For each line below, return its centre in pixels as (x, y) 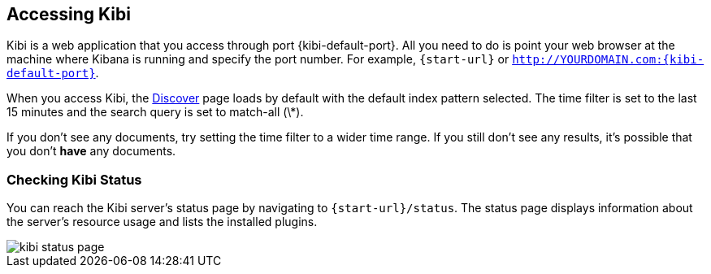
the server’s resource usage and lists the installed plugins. (162, 222)
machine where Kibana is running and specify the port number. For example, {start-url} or (258, 59)
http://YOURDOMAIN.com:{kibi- (608, 60)
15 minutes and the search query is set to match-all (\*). (155, 112)
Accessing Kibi (69, 14)
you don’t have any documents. (91, 151)
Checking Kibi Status (74, 179)
